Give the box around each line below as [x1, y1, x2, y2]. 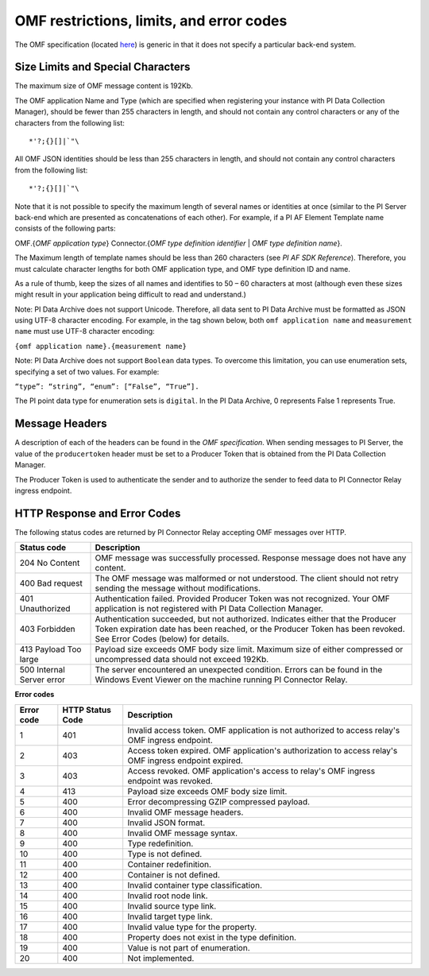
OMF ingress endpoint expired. [127, 755, 244, 766]
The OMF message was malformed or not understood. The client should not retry [95, 573, 399, 584]
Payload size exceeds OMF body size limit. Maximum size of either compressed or [95, 644, 404, 655]
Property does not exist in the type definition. [127, 931, 297, 943]
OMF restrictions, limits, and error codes [14, 12, 288, 29]
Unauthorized [19, 603, 71, 614]
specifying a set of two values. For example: [14, 366, 160, 377]
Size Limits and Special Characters [14, 60, 191, 74]
